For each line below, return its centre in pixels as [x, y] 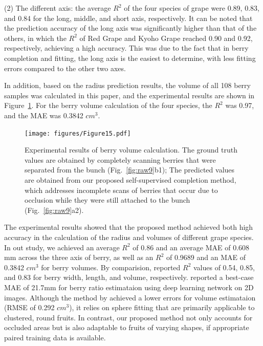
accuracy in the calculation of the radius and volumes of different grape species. [129, 237]
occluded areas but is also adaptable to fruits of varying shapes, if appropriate [127, 327]
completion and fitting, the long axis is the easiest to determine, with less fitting [130, 58]
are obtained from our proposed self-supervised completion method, [130, 179]
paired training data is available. [55, 337]
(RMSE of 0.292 [29, 307]
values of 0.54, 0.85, [224, 267]
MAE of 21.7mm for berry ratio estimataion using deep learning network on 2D [129, 287]
